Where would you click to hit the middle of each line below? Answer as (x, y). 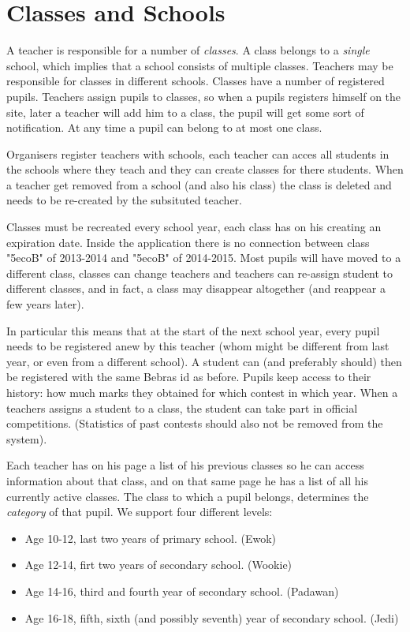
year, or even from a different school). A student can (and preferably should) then (204, 361)
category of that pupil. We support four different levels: (140, 512)
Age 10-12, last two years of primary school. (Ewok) (151, 538)
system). (27, 438)
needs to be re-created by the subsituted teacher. (124, 200)
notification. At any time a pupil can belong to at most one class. (164, 127)
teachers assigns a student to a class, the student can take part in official (182, 408)
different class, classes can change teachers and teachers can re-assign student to (200, 273)
